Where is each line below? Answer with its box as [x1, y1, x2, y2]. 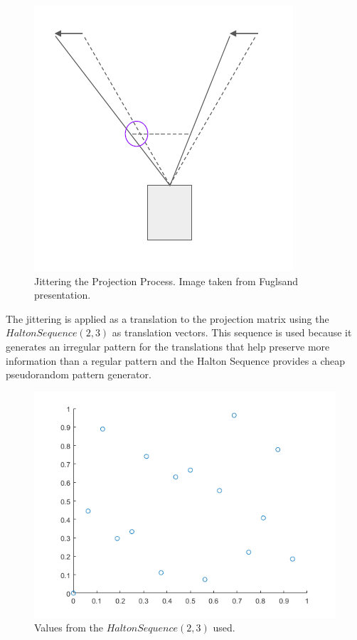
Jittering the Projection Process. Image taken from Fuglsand [34, 273, 299, 288]
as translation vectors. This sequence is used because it [112, 325, 352, 340]
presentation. [34, 287, 91, 302]
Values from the [34, 620, 103, 635]
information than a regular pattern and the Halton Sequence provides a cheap [6, 353, 346, 368]
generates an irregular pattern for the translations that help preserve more [6, 338, 330, 353]
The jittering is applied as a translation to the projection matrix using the [6, 311, 329, 326]
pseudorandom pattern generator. [6, 367, 151, 382]
